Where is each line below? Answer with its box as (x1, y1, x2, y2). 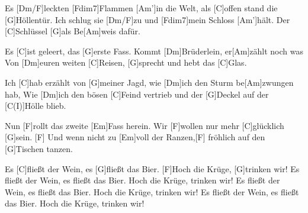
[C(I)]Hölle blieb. (5, 99, 66, 112)
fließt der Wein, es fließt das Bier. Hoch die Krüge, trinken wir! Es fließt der (5, 174, 280, 186)
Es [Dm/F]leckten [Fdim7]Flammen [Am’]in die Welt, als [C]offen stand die (5, 2, 278, 14)
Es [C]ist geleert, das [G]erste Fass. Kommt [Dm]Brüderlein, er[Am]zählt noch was (5, 44, 304, 57)
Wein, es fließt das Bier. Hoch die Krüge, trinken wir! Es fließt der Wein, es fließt (5, 185, 299, 198)
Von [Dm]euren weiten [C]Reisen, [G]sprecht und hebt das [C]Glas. (5, 56, 247, 69)
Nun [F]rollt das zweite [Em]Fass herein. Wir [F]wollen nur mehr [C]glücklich (5, 119, 284, 131)
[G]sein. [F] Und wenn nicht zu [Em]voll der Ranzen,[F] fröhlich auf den (5, 131, 265, 143)
